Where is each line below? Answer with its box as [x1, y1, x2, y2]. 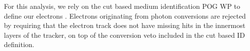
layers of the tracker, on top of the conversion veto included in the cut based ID [4, 29, 245, 40]
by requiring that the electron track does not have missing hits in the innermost [4, 20, 246, 30]
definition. [4, 39, 35, 50]
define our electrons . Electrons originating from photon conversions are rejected [4, 10, 246, 21]
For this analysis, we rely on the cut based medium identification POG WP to [4, 1, 241, 11]
